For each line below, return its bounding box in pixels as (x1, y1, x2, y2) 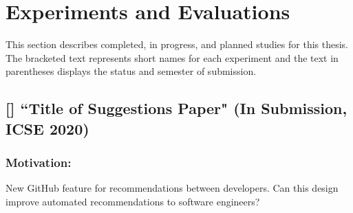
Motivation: (6, 154, 72, 170)
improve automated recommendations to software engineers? (6, 194, 260, 208)
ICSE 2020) (6, 117, 89, 139)
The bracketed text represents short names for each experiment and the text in (6, 50, 339, 65)
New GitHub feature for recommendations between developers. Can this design (6, 181, 339, 195)
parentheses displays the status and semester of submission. (6, 64, 257, 78)
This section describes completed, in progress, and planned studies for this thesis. (6, 37, 348, 52)
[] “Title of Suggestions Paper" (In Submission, (6, 98, 347, 119)
